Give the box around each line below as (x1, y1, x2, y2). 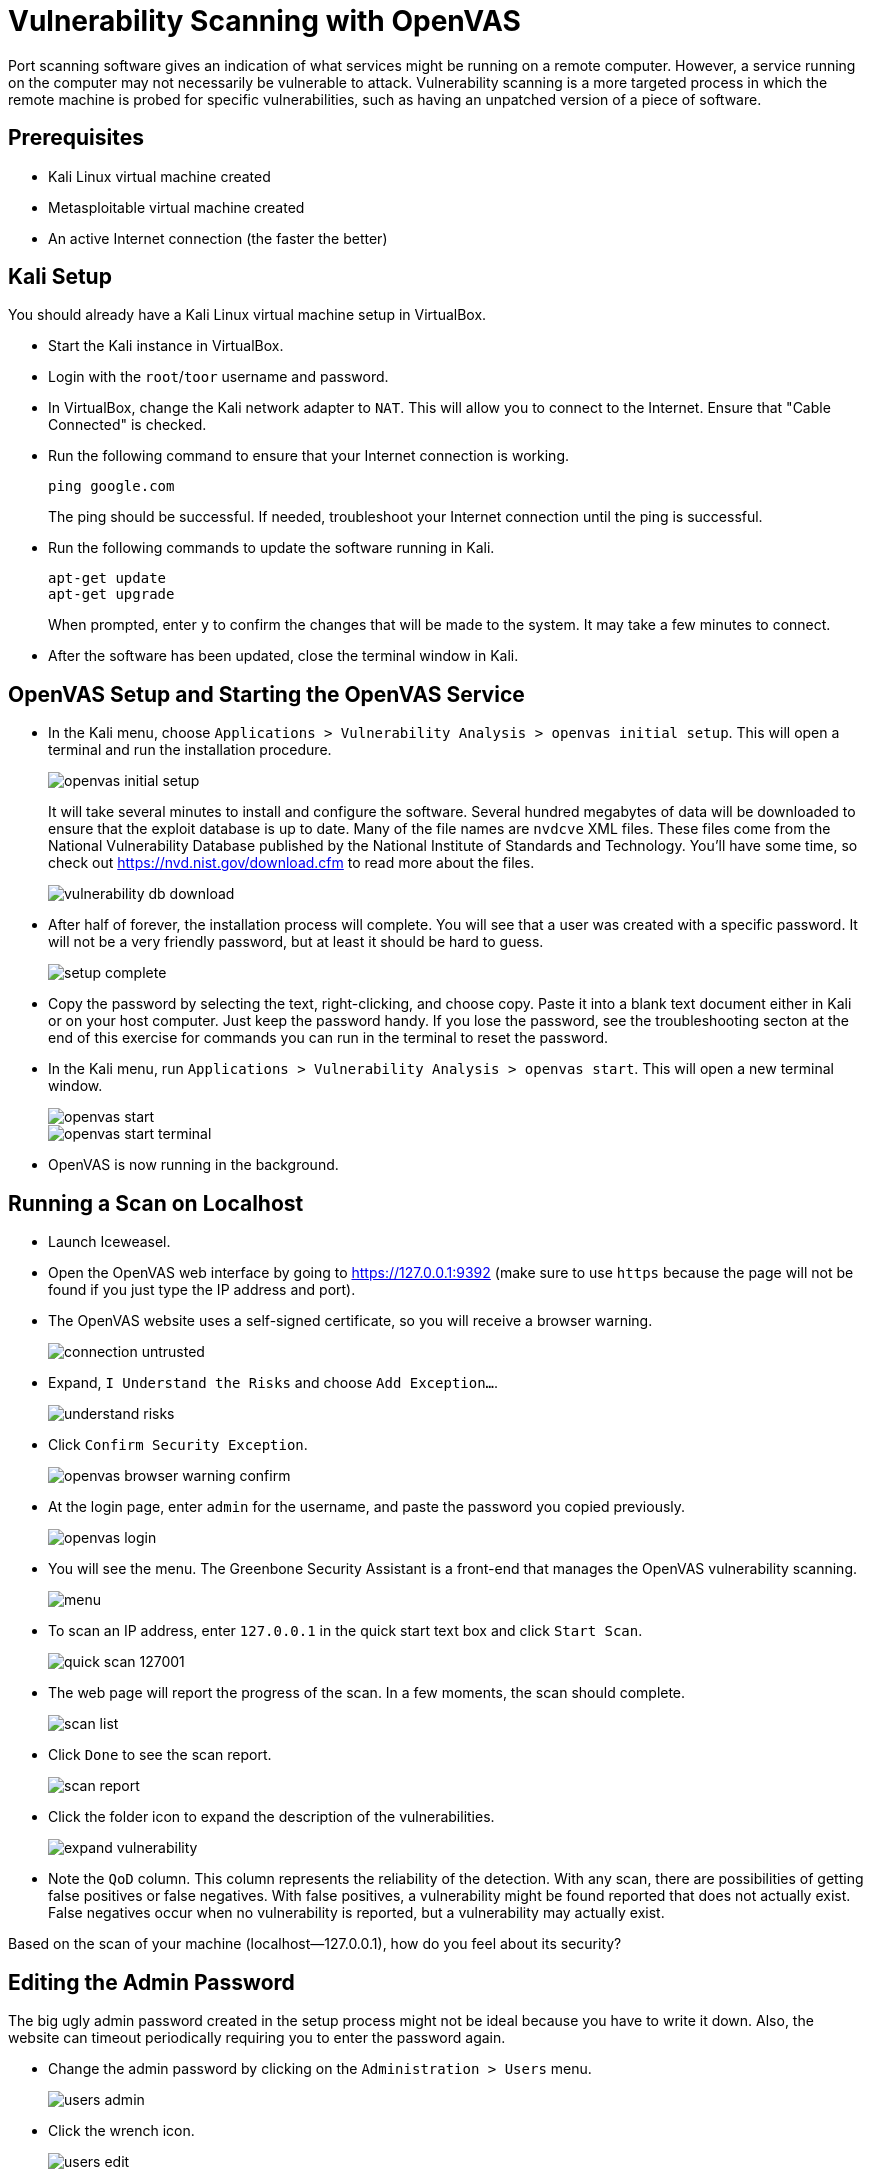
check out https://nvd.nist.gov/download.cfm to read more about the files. (48, 854, 535, 872)
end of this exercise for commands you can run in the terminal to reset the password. (48, 1029, 609, 1047)
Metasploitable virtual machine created (48, 198, 305, 216)
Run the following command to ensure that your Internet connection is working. (48, 447, 569, 465)
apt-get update (48, 570, 167, 587)
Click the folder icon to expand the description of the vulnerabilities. (48, 1808, 495, 1826)
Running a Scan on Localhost (8, 1190, 304, 1216)
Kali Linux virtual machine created (48, 167, 271, 185)
